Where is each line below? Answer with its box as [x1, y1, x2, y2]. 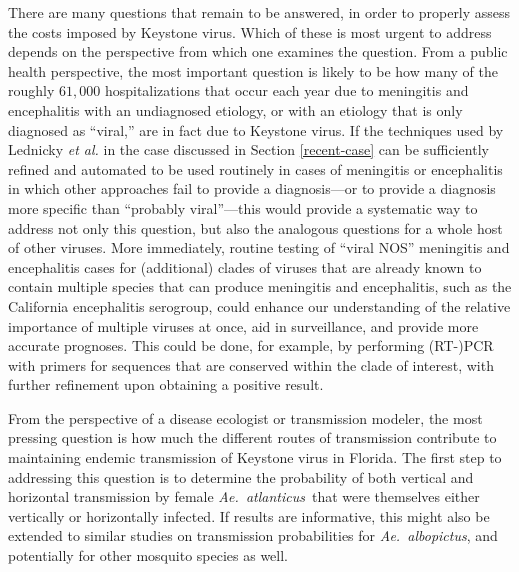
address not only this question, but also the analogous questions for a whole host [8, 217, 503, 238]
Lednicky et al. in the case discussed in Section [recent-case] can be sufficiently [8, 139, 489, 160]
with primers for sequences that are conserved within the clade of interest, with [8, 354, 494, 375]
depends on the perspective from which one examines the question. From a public [8, 41, 508, 62]
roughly [8, 80, 55, 101]
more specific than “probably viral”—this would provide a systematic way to [8, 197, 478, 218]
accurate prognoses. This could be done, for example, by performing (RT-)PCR [8, 335, 494, 356]
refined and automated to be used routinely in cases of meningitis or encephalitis [8, 158, 503, 179]
